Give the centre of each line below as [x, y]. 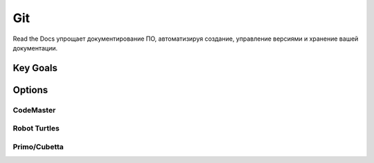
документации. [35, 48]
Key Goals [35, 68]
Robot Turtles [36, 128]
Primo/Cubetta [38, 146]
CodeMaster [34, 110]
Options [30, 90]
